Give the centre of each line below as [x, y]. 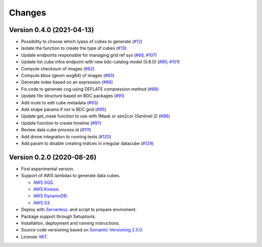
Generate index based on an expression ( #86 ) [67, 82]
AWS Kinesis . [47, 189]
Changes [27, 13]
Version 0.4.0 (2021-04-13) [51, 30]
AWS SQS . [44, 182]
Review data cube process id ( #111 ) [56, 130]
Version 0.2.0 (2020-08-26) [53, 157]
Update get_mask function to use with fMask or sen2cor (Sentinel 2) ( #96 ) [96, 116]
